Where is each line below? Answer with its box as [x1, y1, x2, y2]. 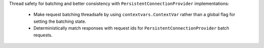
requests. [33, 32, 53, 38]
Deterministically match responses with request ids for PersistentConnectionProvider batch [33, 25, 229, 31]
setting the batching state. [33, 18, 87, 24]
